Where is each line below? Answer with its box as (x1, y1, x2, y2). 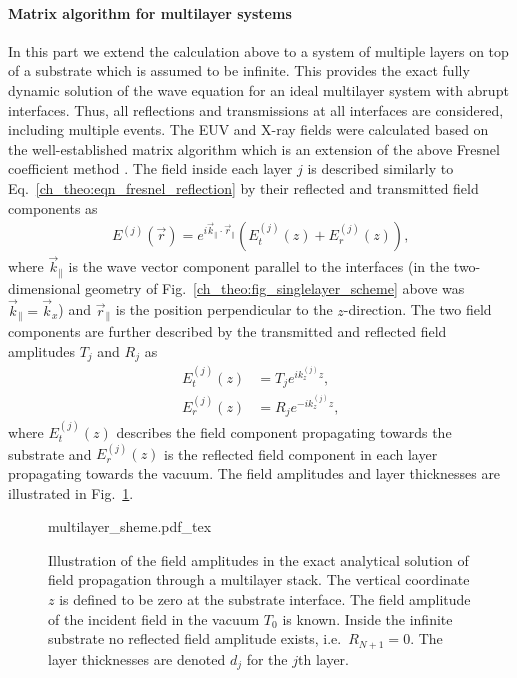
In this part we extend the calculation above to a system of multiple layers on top (8, 40, 509, 61)
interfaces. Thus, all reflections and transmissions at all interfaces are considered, (8, 99, 504, 120)
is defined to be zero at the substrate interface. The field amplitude (59, 588, 471, 609)
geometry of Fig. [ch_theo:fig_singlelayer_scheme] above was (85, 277, 465, 298)
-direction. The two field (343, 299, 492, 320)
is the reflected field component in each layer (164, 443, 438, 464)
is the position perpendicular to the (115, 299, 333, 320)
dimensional (8, 277, 81, 298)
